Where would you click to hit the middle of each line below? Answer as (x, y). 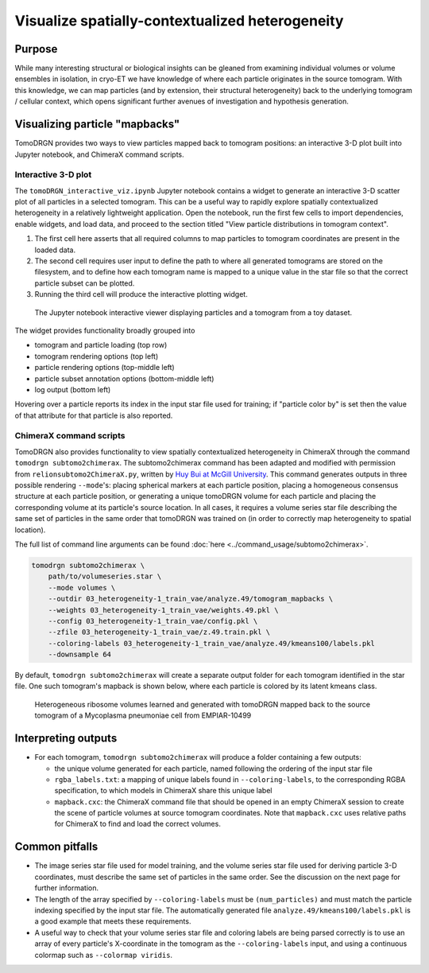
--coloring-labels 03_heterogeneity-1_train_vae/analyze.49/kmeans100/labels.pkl (211, 643)
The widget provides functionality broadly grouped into (105, 330)
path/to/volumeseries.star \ (105, 576)
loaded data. (55, 250)
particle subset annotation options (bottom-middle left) (124, 379)
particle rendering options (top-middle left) (104, 368)
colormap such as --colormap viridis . (104, 955)
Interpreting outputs (66, 739)
